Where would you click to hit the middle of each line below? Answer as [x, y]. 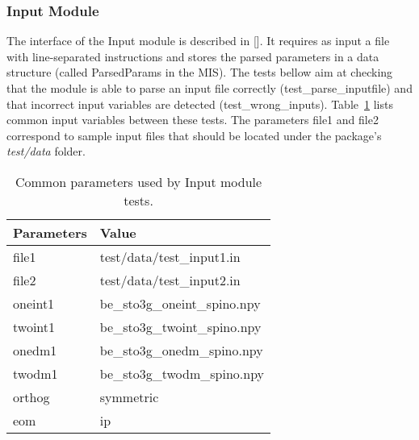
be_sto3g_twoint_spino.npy [180, 326]
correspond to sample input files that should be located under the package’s [194, 135]
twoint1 [34, 326]
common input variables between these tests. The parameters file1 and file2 [193, 120]
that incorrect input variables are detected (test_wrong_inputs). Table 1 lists [200, 104]
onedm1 [35, 350]
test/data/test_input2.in [170, 280]
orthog [31, 396]
